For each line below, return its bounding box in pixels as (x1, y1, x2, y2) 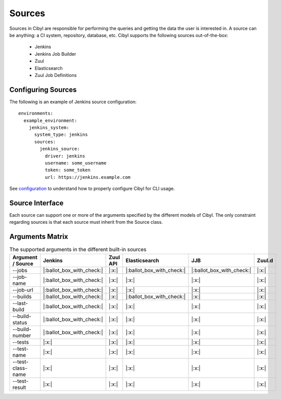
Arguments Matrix (9, 232, 68, 241)
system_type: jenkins (34, 132, 88, 138)
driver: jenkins (45, 153, 86, 159)
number (12, 332, 31, 339)
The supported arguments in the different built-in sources (9, 246, 147, 253)
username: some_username (45, 160, 107, 166)
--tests (12, 338, 29, 345)
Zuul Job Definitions (34, 72, 77, 78)
